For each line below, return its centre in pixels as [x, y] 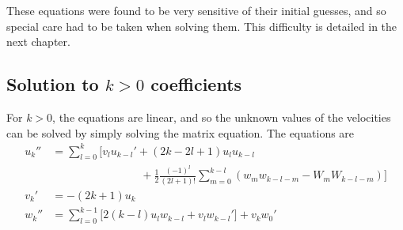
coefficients [196, 84]
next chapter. [38, 41]
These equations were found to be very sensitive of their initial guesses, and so [196, 10]
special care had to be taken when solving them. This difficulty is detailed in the [202, 26]
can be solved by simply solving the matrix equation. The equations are [181, 132]
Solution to [53, 84]
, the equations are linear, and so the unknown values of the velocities [222, 117]
